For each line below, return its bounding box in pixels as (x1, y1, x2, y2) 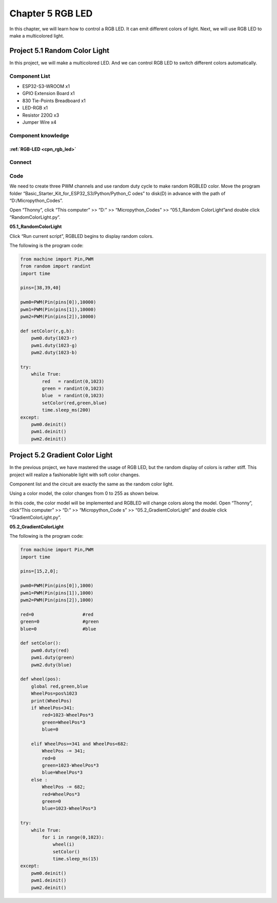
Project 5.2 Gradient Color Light (9, 451, 113, 460)
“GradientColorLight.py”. (9, 514, 62, 520)
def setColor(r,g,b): (20, 328, 75, 334)
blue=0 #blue (20, 626, 96, 632)
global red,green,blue (31, 683, 88, 689)
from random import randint (20, 264, 91, 269)
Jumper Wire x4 (22, 119, 56, 125)
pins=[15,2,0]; (20, 568, 58, 574)
